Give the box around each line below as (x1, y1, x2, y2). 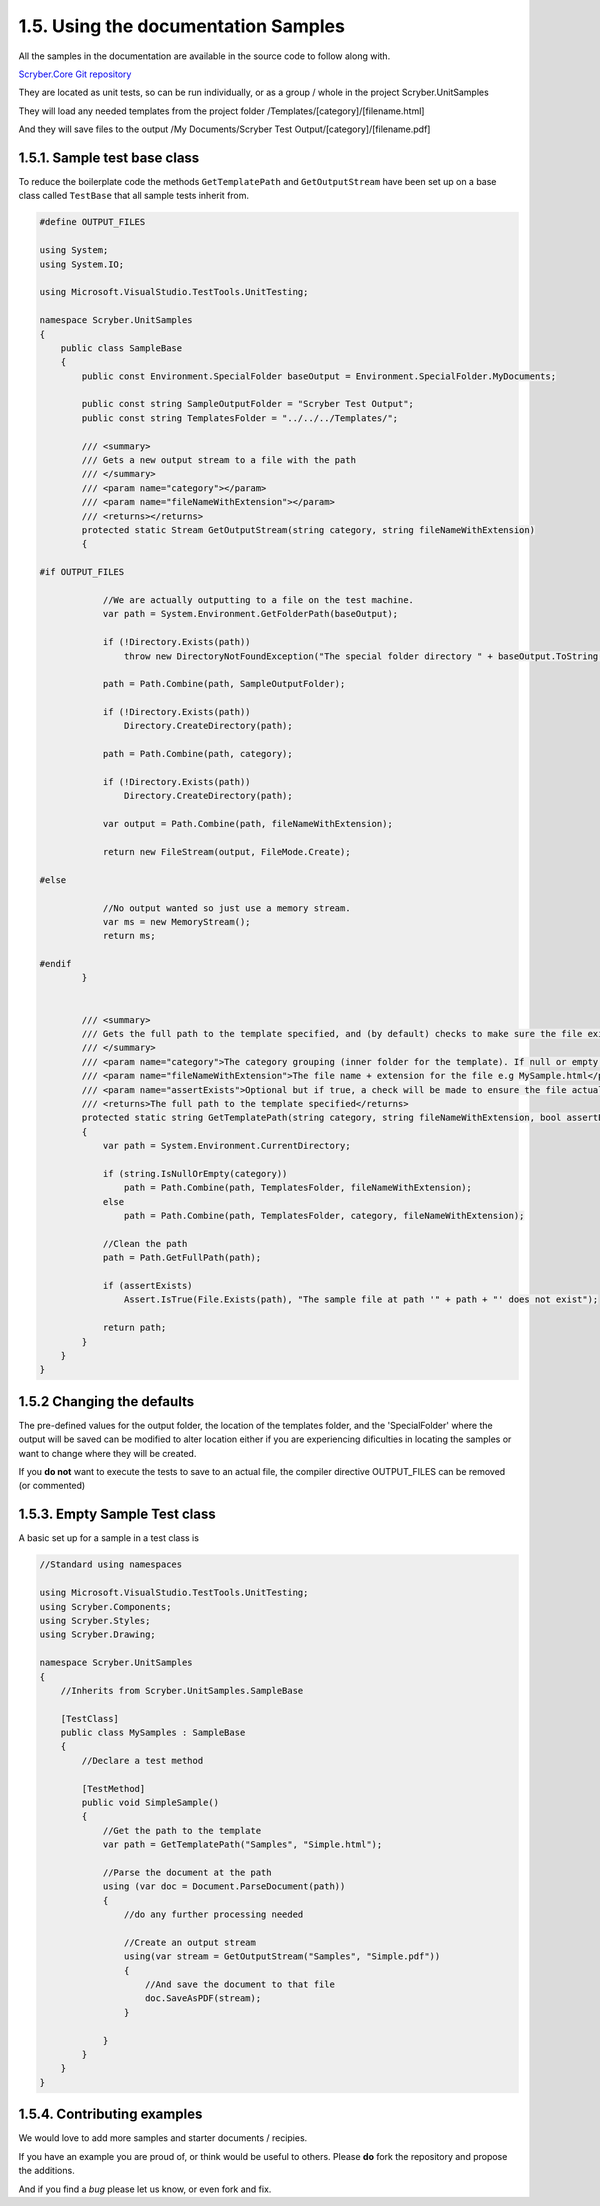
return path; (102, 1322, 167, 1334)
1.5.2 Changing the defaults (18, 1393, 195, 1410)
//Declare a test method (81, 1755, 204, 1766)
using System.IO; (39, 258, 125, 270)
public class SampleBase (60, 342, 183, 354)
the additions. (18, 2165, 75, 2177)
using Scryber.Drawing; (39, 1629, 157, 1640)
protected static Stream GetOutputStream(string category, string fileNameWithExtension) (81, 524, 535, 535)
